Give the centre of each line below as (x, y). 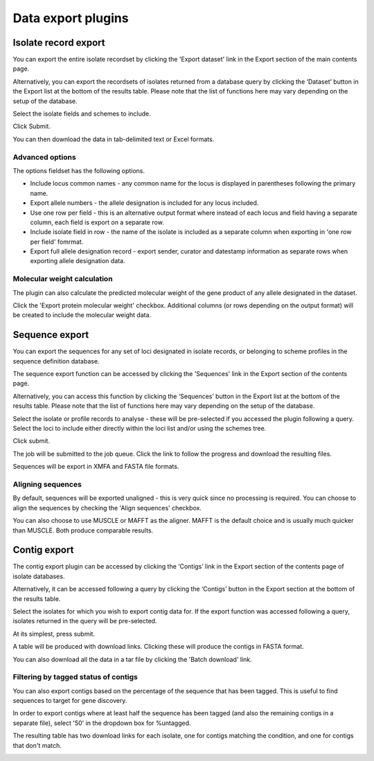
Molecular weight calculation (63, 279)
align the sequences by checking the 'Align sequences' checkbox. (107, 508)
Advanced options (44, 157)
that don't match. (37, 745)
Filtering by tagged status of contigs (75, 677)
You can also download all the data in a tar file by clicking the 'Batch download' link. (132, 659)
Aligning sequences (47, 484)
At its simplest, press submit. (54, 634)
